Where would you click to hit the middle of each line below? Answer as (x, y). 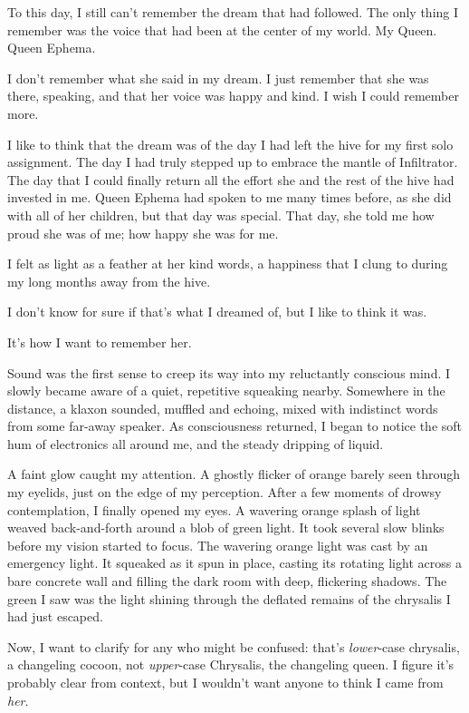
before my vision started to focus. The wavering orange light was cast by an (218, 545)
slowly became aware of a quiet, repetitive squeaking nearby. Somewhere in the (226, 391)
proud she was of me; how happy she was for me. (143, 233)
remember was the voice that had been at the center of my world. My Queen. (222, 29)
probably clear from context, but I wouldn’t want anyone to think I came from (225, 682)
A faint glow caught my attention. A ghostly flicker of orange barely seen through (234, 474)
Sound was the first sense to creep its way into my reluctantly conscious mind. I (229, 372)
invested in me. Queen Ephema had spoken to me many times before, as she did (230, 197)
